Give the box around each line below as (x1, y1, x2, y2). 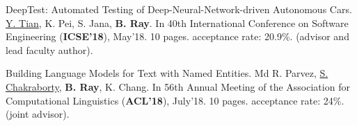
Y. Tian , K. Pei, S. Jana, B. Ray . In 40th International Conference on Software (6, 15, 349, 30)
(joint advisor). (6, 107, 70, 121)
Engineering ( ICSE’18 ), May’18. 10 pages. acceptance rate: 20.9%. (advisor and (6, 29, 349, 44)
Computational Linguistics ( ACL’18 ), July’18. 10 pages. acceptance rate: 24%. (6, 93, 344, 107)
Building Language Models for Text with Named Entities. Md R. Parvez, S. (6, 66, 328, 80)
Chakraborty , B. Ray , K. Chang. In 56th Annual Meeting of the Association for (6, 79, 350, 93)
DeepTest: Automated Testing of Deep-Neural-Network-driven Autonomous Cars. (6, 2, 352, 16)
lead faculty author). (6, 42, 93, 57)
